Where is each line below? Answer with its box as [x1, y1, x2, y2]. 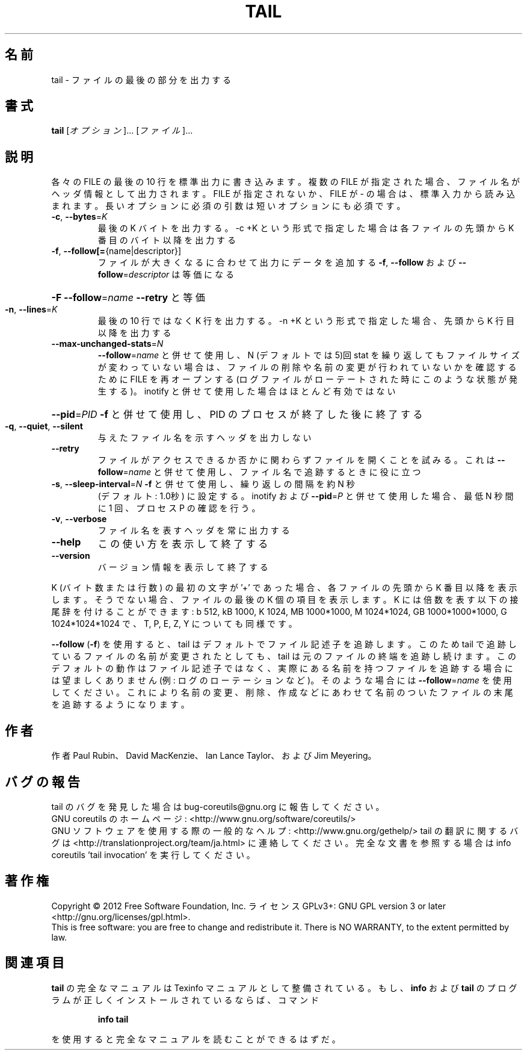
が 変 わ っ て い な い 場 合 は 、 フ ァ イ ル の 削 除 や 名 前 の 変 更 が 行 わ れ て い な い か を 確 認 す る [97, 362, 517, 373]
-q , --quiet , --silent [5, 421, 83, 432]
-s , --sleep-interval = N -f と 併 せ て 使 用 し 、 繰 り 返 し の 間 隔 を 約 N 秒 [51, 479, 355, 490]
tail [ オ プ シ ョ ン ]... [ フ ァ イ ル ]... [51, 125, 193, 136]
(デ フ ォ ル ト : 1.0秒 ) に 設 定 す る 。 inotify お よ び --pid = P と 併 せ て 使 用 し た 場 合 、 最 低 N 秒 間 [97, 491, 514, 502]
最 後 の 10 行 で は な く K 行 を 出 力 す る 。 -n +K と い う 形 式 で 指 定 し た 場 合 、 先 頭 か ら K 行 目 [97, 316, 515, 326]
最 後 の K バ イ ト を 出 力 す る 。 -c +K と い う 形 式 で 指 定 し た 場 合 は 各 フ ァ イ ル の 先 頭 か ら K [97, 223, 514, 234]
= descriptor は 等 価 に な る [123, 269, 234, 280]
